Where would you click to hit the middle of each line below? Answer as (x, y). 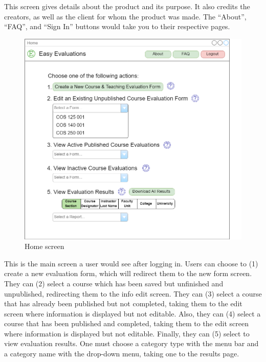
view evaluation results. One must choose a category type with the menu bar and (131, 343)
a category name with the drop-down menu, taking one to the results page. (122, 354)
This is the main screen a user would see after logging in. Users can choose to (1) (131, 263)
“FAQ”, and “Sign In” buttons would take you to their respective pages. (117, 26)
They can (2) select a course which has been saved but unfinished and (114, 283)
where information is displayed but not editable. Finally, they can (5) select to (127, 333)
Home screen (45, 246)
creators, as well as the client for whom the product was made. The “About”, (125, 16)
